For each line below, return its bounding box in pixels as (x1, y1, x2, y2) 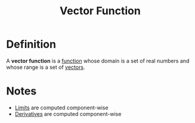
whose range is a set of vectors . (6, 64, 85, 71)
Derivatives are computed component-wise (14, 110, 122, 117)
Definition (6, 37, 57, 51)
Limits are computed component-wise (14, 104, 109, 111)
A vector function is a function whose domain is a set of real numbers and (6, 57, 190, 64)
